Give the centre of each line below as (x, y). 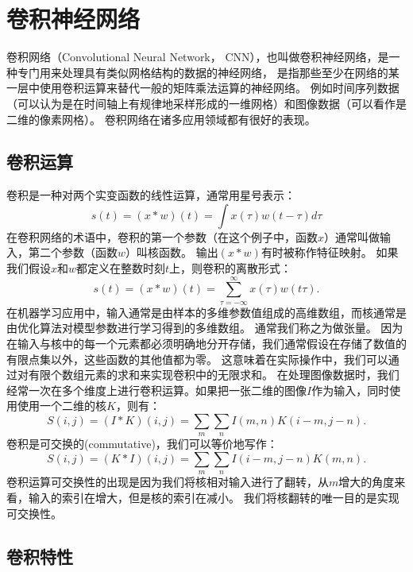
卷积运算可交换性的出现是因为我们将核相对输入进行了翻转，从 (168, 482)
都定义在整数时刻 (121, 268)
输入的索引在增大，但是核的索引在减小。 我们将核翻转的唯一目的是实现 (214, 497)
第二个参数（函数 (73, 252)
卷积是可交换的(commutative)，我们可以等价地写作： (142, 444)
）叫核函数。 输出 (172, 252)
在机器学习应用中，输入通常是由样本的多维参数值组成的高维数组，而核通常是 (206, 312)
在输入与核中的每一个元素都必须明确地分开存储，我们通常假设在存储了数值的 (206, 344)
